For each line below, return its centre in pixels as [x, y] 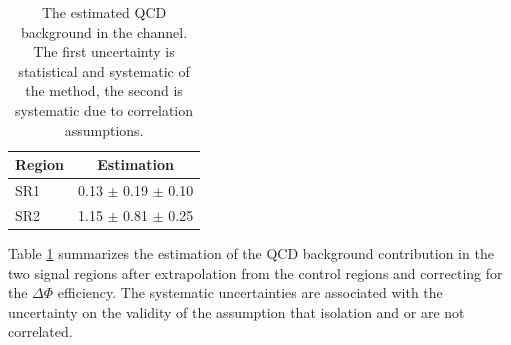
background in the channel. [104, 31]
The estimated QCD [104, 12]
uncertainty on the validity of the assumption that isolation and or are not [236, 311]
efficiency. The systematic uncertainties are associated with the [250, 292]
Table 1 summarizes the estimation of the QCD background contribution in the [251, 252]
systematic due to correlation [104, 109]
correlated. [40, 331]
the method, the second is [104, 90]
